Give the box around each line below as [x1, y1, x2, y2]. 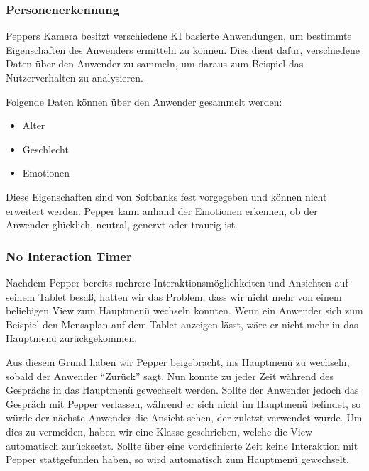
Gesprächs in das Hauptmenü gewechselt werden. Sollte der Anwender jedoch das [6, 382, 359, 397]
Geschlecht [22, 141, 69, 156]
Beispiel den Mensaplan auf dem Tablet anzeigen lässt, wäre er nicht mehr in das [6, 316, 358, 331]
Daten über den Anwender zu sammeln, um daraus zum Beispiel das [6, 56, 304, 71]
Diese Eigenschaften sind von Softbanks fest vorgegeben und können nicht [6, 189, 327, 204]
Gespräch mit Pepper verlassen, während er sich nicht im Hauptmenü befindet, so [6, 396, 361, 411]
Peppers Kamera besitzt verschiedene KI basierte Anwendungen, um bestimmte [6, 28, 352, 43]
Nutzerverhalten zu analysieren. [6, 70, 143, 84]
